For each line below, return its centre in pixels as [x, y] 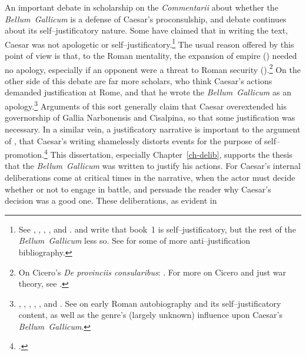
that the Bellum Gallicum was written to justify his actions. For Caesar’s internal [153, 166]
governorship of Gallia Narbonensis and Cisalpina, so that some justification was [150, 117]
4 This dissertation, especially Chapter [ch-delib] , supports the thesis [168, 153]
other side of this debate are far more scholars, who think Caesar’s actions [139, 80]
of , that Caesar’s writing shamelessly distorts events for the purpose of [133, 140]
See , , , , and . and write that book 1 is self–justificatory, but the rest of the [157, 229]
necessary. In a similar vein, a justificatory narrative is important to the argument [153, 129]
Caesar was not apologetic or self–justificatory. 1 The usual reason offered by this [149, 43]
